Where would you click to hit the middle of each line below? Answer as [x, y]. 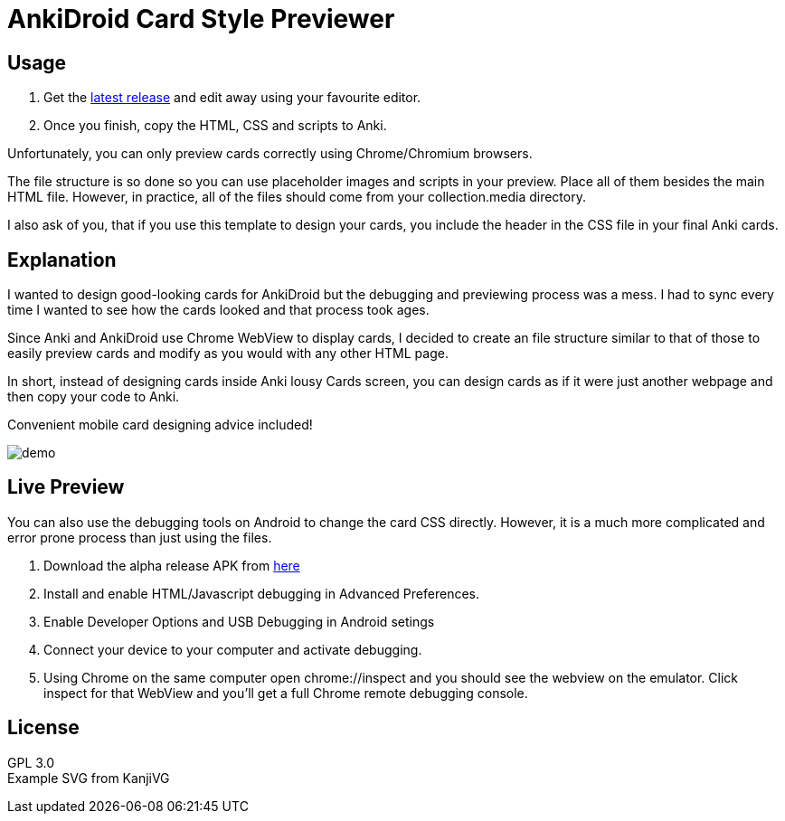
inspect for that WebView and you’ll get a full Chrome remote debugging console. [286, 693]
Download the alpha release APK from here [172, 565]
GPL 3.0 [31, 762]
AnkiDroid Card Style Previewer [201, 19]
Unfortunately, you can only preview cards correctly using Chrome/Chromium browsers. [270, 154]
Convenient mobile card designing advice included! [160, 425]
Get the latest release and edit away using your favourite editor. [232, 98]
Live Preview [66, 487]
